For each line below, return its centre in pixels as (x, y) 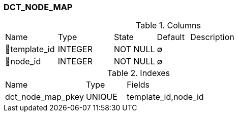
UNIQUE (101, 97)
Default (171, 37)
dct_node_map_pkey (44, 97)
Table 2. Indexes (139, 73)
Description (212, 37)
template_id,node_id (165, 97)
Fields (138, 85)
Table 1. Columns (168, 26)
